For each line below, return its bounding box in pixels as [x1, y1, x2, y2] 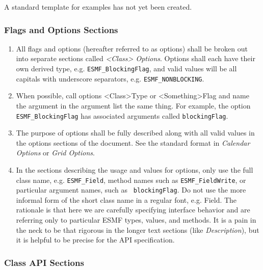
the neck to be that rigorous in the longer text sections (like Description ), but [16, 224, 259, 235]
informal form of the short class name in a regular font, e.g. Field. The [16, 194, 237, 205]
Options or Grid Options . [16, 147, 95, 158]
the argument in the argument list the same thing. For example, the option [16, 100, 251, 111]
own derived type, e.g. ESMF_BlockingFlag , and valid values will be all [16, 63, 237, 73]
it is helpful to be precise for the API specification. [16, 234, 175, 245]
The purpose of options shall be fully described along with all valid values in [16, 127, 255, 138]
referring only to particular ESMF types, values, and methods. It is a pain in [16, 214, 256, 225]
